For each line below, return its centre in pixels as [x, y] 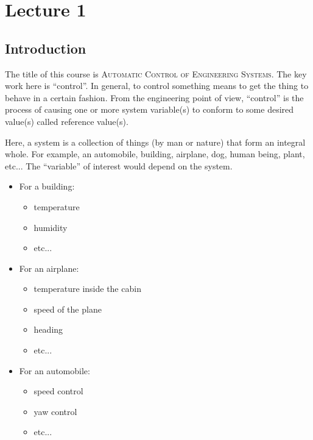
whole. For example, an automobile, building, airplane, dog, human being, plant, [155, 154]
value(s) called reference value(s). [67, 121]
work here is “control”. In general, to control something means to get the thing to [157, 86]
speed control [58, 391]
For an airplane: [49, 268]
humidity [51, 227]
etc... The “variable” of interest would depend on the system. [119, 165]
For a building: [47, 186]
